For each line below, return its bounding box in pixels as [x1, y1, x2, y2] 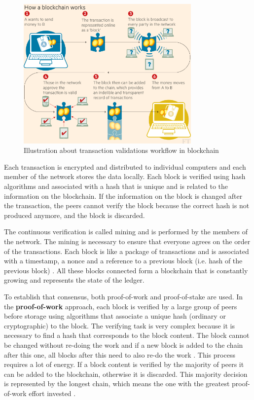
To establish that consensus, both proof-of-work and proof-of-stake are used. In [4, 291, 243, 301]
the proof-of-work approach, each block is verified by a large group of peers [4, 301, 237, 311]
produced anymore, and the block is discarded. [4, 210, 145, 220]
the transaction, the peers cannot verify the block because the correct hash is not [4, 200, 250, 211]
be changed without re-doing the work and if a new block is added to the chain [4, 339, 243, 350]
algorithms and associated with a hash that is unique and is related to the [4, 181, 228, 191]
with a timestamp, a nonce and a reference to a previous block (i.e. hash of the [4, 255, 243, 266]
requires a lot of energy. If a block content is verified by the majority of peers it [4, 359, 244, 369]
